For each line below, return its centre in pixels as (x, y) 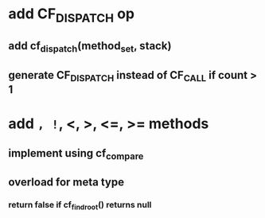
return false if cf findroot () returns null (80, 206)
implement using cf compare (76, 154)
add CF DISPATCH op (72, 15)
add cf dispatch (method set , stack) (90, 47)
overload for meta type (66, 183)
